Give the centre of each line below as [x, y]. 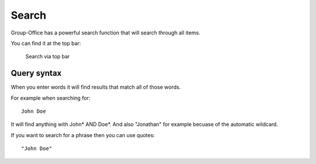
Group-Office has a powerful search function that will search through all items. [106, 33]
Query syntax [36, 73]
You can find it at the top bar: [46, 43]
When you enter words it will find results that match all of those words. [96, 87]
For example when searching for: [51, 98]
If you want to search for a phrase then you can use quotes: [83, 135]
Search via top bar [48, 57]
